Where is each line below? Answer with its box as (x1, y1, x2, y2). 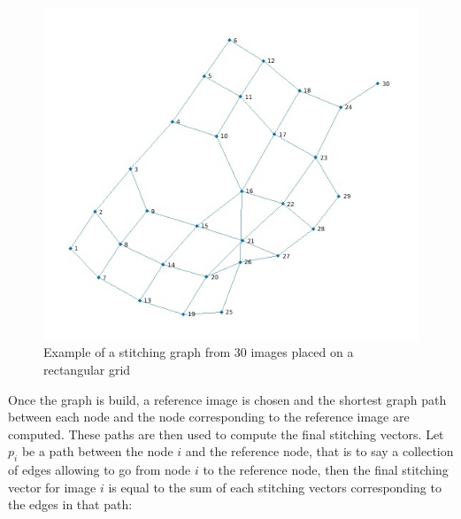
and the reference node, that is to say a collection (185, 442, 454, 461)
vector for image (8, 477, 96, 496)
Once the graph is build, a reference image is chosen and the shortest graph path (8, 390, 447, 408)
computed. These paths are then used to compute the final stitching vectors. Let (8, 424, 444, 443)
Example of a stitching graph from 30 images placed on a (43, 343, 354, 361)
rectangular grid (43, 360, 131, 378)
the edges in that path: (8, 495, 133, 514)
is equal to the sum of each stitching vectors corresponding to (108, 477, 442, 496)
